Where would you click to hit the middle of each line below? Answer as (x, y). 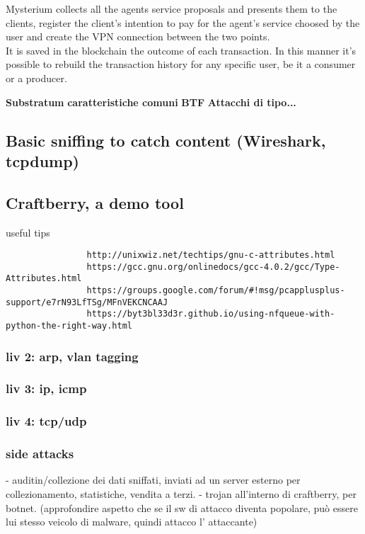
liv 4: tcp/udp (46, 421)
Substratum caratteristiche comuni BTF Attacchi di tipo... (151, 102)
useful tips (28, 232)
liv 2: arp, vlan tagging (72, 356)
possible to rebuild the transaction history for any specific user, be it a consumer (181, 64)
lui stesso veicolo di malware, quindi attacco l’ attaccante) (132, 522)
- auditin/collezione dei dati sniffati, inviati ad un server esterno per (153, 480)
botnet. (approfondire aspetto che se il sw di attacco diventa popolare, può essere (182, 507)
